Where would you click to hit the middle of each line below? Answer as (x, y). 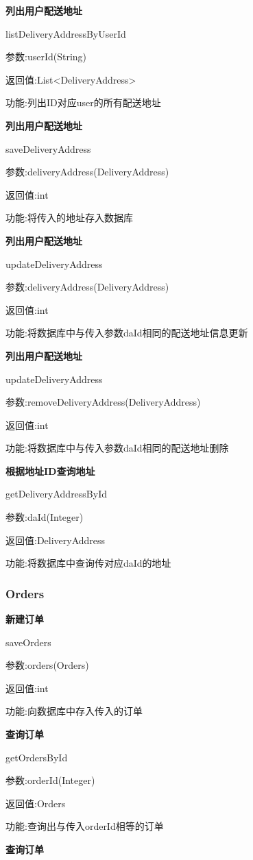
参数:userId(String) (46, 57)
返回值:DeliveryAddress (56, 540)
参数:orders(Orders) (47, 665)
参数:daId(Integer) (45, 517)
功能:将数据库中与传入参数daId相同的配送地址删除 (117, 448)
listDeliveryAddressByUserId (66, 33)
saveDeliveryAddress (48, 148)
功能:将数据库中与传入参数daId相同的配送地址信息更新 (127, 333)
